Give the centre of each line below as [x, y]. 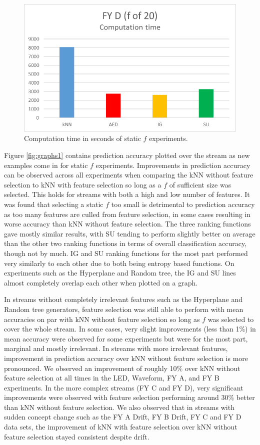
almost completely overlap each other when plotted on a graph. [101, 282]
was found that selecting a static [54, 204]
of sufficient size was [200, 184]
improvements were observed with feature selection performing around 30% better [129, 397]
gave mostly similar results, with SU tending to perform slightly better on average [130, 233]
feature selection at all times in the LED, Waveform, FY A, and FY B [112, 378]
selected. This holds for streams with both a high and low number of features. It [127, 194]
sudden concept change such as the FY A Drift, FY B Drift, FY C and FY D [123, 417]
